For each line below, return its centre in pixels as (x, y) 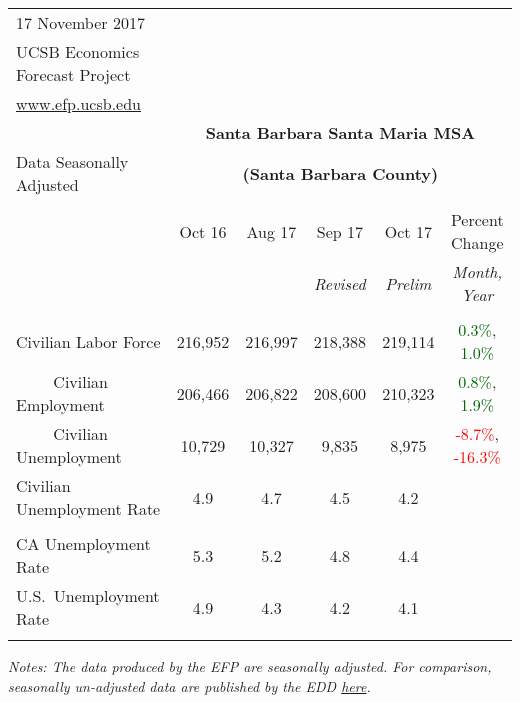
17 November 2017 (80, 22)
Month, (477, 271)
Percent (477, 219)
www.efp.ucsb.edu (78, 103)
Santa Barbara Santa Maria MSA (340, 132)
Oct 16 (203, 231)
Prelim (408, 283)
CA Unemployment (83, 543)
